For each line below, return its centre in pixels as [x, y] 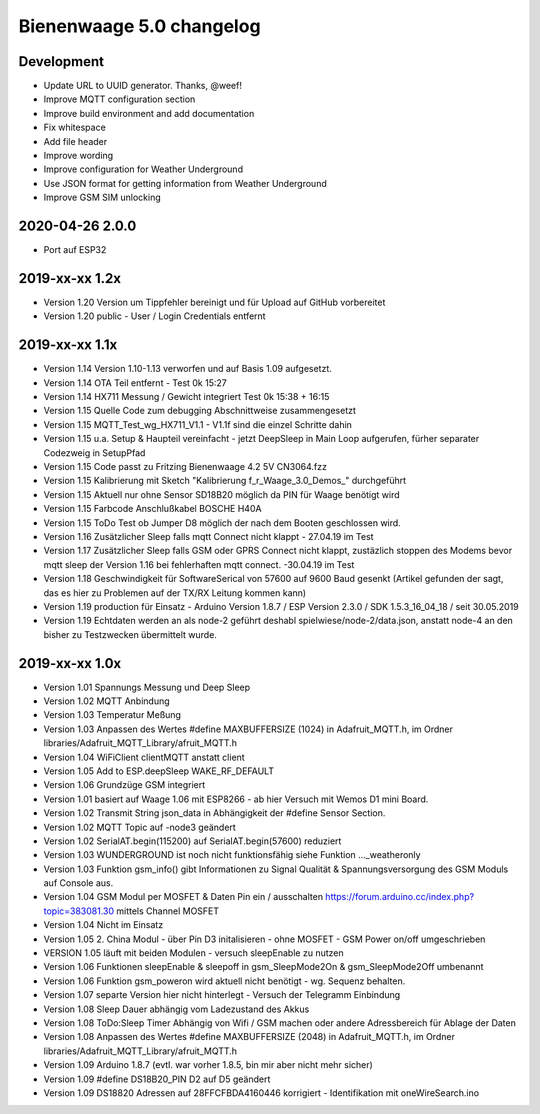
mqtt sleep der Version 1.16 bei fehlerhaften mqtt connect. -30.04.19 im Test [199, 564]
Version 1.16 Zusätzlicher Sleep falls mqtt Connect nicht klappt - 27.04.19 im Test [208, 536]
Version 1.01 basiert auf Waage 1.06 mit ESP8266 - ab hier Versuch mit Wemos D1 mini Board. [236, 799]
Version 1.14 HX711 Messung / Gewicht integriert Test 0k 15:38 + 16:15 [186, 397]
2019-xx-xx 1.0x [70, 663]
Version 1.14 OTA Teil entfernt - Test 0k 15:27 [135, 382]
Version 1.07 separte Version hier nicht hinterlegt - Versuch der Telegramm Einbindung [222, 995]
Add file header [75, 141]
